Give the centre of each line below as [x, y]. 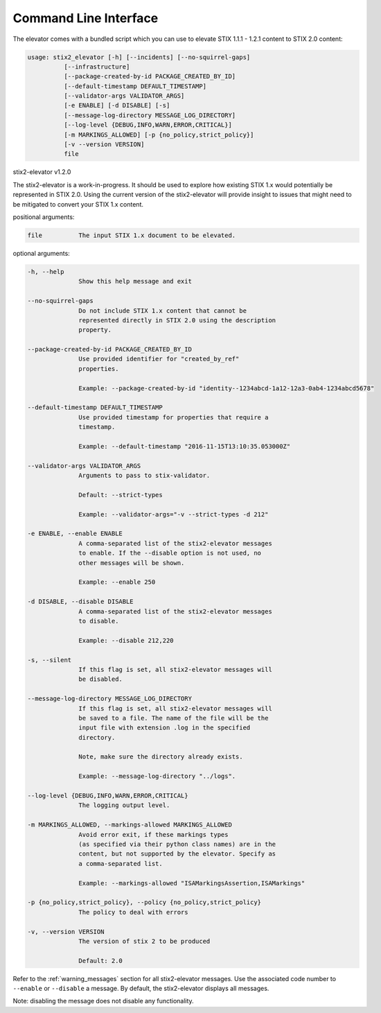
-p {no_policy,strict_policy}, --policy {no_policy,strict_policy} [144, 902]
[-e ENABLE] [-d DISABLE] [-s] [117, 105]
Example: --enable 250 [117, 582]
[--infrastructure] [97, 67]
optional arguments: [42, 253]
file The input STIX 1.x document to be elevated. [132, 235]
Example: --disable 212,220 [126, 640]
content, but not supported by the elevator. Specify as [177, 854]
